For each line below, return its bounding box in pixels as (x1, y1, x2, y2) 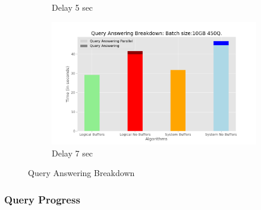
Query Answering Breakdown (28, 167, 135, 179)
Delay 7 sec (52, 146, 93, 159)
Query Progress (4, 192, 80, 206)
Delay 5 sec (52, 1, 93, 13)
